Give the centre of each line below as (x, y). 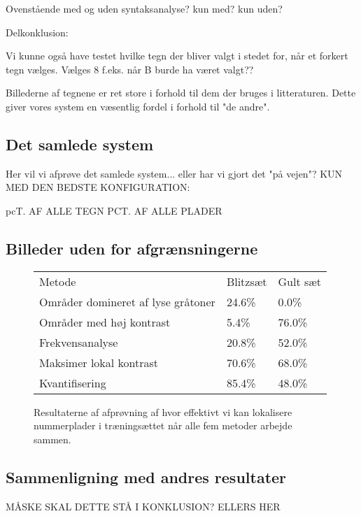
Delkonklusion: (37, 32)
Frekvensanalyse (79, 342)
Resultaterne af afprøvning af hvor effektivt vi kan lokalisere (163, 411)
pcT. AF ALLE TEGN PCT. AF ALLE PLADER (114, 210)
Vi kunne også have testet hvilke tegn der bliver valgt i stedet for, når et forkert (177, 56)
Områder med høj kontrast (105, 322)
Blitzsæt (247, 281)
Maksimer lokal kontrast (99, 362)
